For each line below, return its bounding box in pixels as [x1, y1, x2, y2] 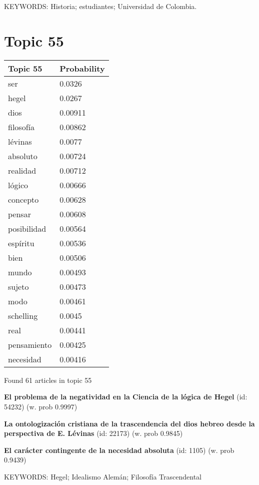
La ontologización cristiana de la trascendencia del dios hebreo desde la [4, 418, 255, 428]
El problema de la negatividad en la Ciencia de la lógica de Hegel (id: [4, 391, 247, 402]
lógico [8, 179, 28, 191]
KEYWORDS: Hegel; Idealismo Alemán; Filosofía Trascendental [4, 471, 201, 481]
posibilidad [8, 222, 46, 234]
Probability [59, 62, 105, 74]
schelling [8, 309, 38, 321]
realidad [8, 164, 36, 176]
